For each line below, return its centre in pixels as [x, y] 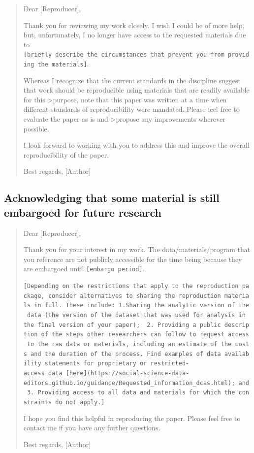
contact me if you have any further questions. [92, 428]
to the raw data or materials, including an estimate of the [129, 344]
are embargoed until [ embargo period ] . [84, 269]
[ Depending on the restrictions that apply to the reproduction [131, 286]
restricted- [170, 364]
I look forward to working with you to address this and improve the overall [136, 145]
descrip [237, 325]
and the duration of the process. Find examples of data [126, 354]
